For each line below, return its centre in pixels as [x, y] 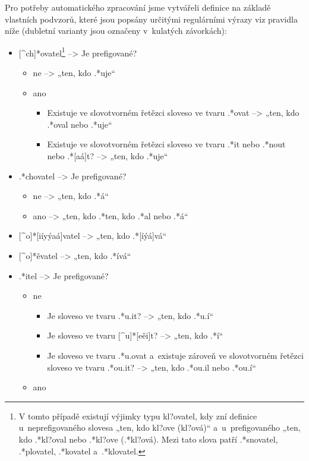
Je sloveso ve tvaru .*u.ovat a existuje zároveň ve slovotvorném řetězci [175, 355]
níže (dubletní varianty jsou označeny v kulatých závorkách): [116, 31]
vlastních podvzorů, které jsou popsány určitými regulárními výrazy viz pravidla [151, 19]
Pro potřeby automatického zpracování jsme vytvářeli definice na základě [138, 7]
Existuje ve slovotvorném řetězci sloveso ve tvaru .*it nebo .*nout [166, 144]
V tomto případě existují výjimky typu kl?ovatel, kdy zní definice [138, 416]
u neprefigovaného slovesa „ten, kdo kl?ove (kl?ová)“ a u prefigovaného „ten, [160, 427]
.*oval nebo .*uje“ [80, 124]
